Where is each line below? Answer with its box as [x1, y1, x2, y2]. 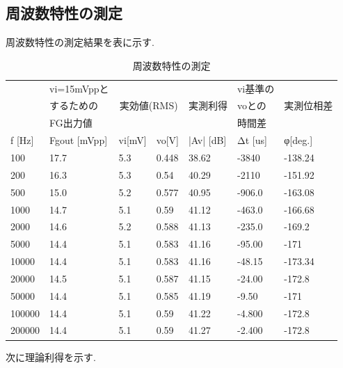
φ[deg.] [284, 133, 313, 147]
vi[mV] [118, 133, 147, 147]
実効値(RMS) [119, 98, 178, 113]
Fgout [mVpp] [49, 133, 108, 147]
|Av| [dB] [188, 133, 227, 147]
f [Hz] [10, 133, 34, 147]
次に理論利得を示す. [6, 349, 96, 364]
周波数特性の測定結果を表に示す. [6, 35, 154, 49]
